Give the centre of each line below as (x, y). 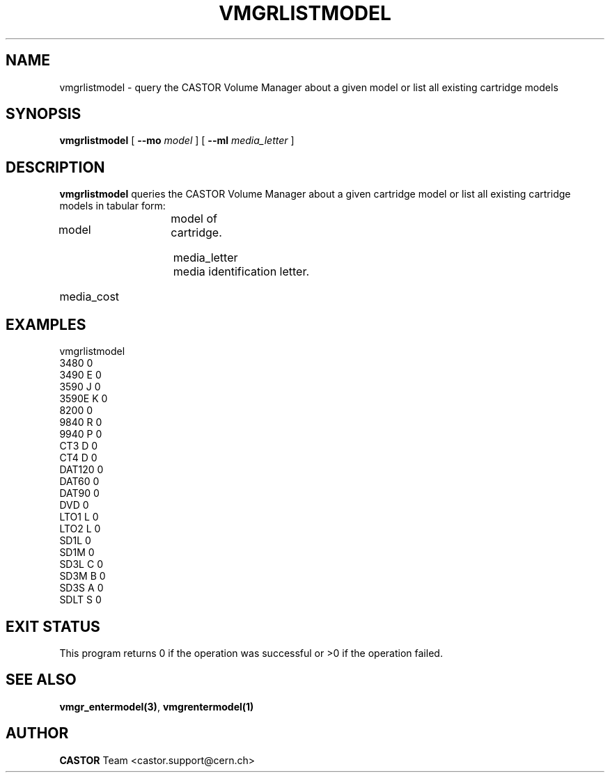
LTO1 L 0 (79, 517)
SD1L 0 (75, 541)
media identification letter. (241, 272)
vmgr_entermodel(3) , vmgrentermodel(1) (157, 706)
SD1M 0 (77, 553)
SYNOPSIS (44, 114)
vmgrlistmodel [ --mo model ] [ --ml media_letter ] (177, 141)
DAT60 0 (79, 482)
